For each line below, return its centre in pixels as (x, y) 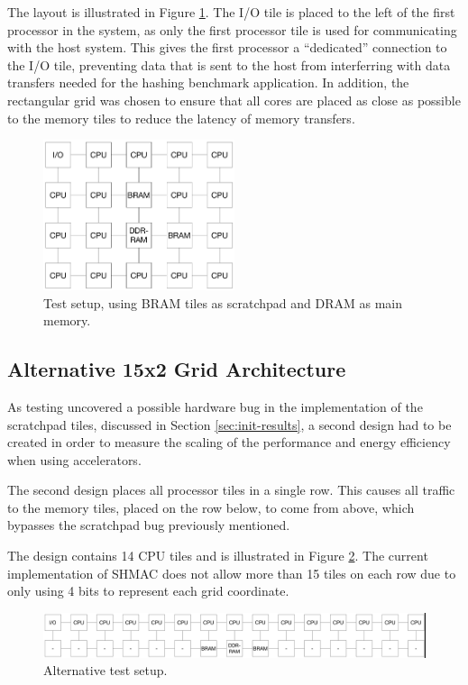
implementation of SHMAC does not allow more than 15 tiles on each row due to (232, 573)
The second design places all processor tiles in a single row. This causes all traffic (231, 490)
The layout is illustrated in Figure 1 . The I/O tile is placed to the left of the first (231, 12)
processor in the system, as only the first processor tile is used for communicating (232, 29)
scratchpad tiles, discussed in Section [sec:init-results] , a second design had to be (229, 424)
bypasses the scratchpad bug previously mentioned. (149, 525)
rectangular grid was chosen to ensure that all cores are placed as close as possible (234, 100)
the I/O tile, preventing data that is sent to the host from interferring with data (229, 64)
